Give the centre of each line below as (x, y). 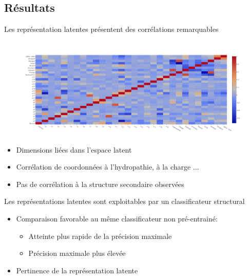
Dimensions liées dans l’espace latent (74, 149)
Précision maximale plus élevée (77, 253)
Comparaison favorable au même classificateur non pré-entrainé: (117, 218)
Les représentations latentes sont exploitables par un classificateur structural (124, 201)
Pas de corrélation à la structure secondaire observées (100, 184)
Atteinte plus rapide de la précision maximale (100, 236)
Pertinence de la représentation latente (77, 270)
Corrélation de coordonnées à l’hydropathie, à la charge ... (108, 167)
